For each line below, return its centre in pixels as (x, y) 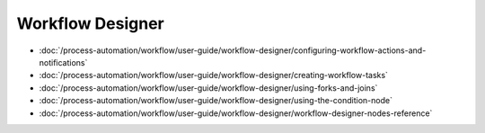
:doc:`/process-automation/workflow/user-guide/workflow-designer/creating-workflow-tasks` (213, 75)
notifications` (63, 62)
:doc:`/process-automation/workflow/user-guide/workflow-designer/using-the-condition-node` (216, 101)
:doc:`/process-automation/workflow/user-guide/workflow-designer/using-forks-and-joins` (208, 88)
